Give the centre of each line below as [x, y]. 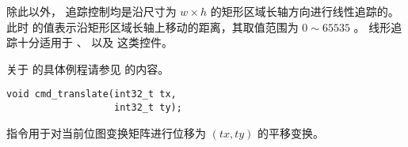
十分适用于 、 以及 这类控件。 [95, 42]
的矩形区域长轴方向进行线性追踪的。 [305, 11]
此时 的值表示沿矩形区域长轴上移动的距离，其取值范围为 [153, 26]
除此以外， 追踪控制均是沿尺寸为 [92, 11]
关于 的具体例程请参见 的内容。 [88, 68]
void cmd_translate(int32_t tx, [92, 94]
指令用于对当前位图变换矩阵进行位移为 [106, 132]
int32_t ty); [148, 108]
